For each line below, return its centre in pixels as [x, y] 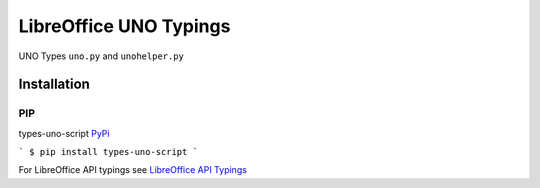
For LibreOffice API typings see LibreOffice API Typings [132, 170]
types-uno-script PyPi [64, 133]
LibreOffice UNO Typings [124, 26]
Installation [54, 84]
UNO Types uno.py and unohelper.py [101, 56]
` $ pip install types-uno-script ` [108, 152]
